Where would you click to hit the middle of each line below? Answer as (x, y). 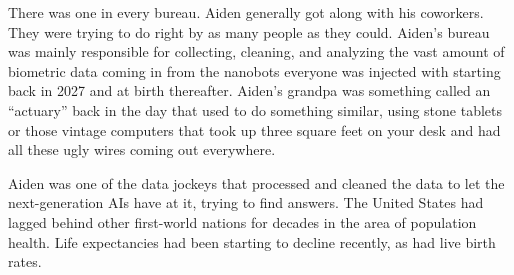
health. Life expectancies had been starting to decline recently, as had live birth (252, 241)
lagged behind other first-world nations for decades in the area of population (242, 221)
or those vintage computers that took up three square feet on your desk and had (254, 129)
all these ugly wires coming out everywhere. (142, 149)
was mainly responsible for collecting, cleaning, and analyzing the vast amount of (256, 51)
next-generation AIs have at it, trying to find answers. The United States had (246, 202)
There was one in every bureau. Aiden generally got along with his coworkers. (246, 12)
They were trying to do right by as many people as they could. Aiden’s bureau (249, 31)
